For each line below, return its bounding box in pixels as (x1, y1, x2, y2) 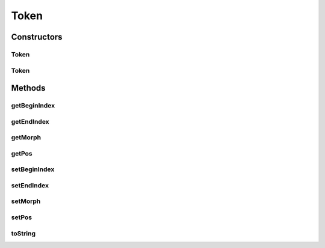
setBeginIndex (11, 165, 55, 174)
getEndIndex (11, 117, 49, 126)
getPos (11, 149, 32, 157)
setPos (11, 213, 32, 222)
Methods (11, 83, 46, 93)
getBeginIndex (11, 101, 55, 110)
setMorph (11, 197, 41, 205)
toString (11, 229, 36, 237)
